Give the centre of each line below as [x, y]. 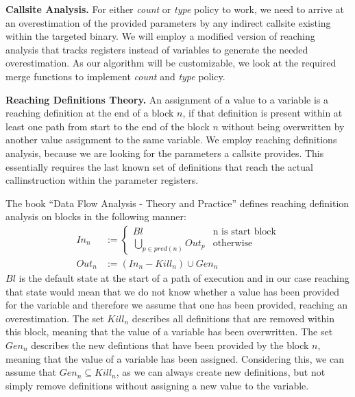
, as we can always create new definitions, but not [221, 372]
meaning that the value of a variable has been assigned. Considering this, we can [175, 358]
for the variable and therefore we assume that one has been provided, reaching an [177, 305]
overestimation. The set [55, 318]
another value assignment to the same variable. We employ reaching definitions [171, 140]
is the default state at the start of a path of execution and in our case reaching [184, 277]
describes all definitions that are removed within [233, 318]
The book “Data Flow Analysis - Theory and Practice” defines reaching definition [177, 203]
